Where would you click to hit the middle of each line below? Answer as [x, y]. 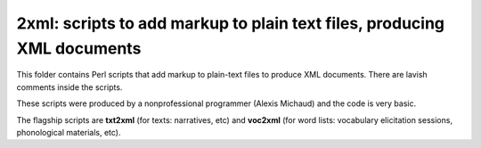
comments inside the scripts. [69, 87]
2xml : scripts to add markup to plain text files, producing [231, 23]
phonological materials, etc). [69, 132]
